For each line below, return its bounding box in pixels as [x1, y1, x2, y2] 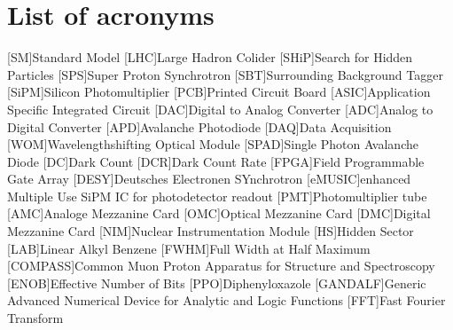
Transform [7, 309, 64, 327]
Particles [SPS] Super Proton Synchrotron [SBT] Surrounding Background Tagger [7, 65, 443, 83]
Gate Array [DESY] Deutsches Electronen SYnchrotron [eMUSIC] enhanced [7, 169, 411, 188]
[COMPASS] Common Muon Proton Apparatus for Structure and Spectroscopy [7, 256, 435, 275]
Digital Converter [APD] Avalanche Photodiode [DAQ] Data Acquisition [7, 117, 392, 136]
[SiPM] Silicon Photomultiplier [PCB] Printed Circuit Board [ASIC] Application [7, 82, 431, 101]
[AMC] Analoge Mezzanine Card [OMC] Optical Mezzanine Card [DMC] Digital [7, 204, 431, 223]
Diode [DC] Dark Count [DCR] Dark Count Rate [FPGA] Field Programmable [7, 152, 425, 170]
